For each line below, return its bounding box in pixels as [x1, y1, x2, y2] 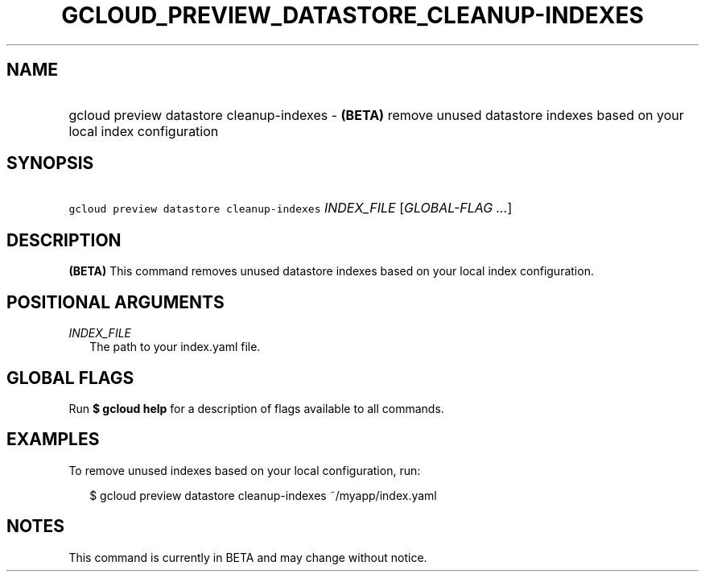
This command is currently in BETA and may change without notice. [68, 550, 427, 564]
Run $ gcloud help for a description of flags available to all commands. [68, 401, 444, 415]
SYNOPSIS [6, 153, 94, 174]
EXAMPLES [6, 429, 100, 450]
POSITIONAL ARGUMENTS [6, 291, 225, 312]
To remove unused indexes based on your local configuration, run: [68, 463, 421, 477]
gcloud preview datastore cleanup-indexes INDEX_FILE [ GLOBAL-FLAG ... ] [68, 200, 513, 217]
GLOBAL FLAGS [6, 367, 134, 388]
